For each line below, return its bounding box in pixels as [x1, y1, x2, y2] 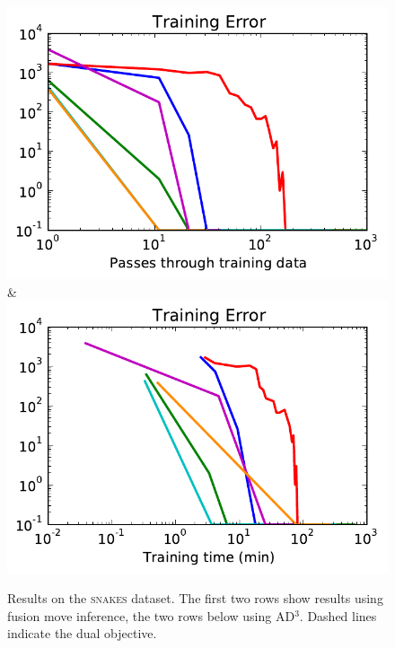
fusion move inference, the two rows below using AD [7, 606, 295, 625]
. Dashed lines [299, 606, 377, 625]
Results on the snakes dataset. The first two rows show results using [7, 589, 383, 608]
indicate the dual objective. [7, 624, 157, 643]
